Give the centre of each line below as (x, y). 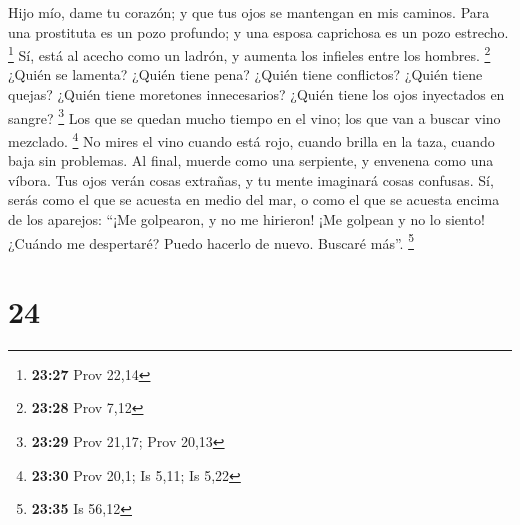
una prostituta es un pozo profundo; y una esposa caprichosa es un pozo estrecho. (258, 31)
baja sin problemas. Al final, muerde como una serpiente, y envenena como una (251, 160)
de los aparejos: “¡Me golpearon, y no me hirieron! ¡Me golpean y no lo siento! (246, 218)
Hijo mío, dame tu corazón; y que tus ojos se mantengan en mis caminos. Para (249, 12)
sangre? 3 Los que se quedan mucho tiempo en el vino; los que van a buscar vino (254, 116)
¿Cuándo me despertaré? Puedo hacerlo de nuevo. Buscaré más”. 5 (211, 241)
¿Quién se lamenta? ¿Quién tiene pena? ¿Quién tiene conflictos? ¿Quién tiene (245, 74)
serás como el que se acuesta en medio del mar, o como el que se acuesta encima (254, 199)
